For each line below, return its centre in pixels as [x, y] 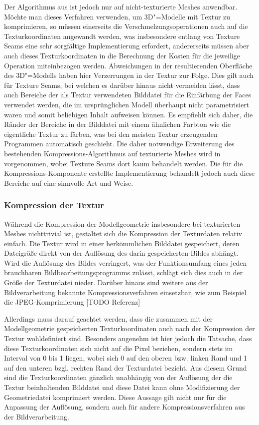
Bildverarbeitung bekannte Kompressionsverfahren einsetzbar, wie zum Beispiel [125, 292]
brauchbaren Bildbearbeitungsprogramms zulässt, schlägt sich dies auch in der [124, 272]
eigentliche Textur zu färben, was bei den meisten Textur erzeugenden [111, 134]
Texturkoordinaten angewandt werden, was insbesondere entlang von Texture [122, 36]
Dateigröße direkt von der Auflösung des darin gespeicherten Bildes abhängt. [121, 253]
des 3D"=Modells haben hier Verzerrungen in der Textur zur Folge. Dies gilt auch [129, 75]
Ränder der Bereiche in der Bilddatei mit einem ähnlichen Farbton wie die [118, 124]
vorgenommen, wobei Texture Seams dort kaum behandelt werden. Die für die [124, 163]
